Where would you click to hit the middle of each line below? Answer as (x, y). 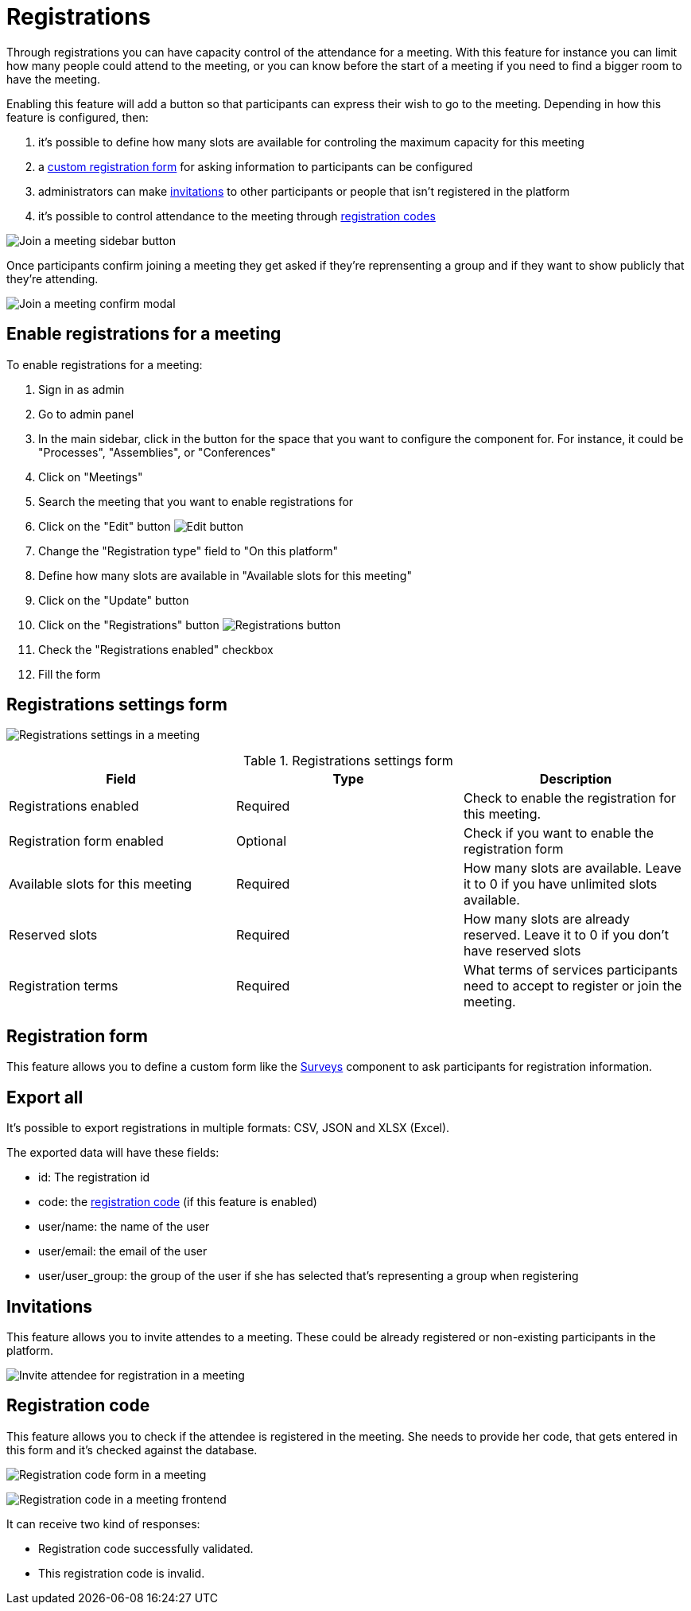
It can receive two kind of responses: (103, 1523)
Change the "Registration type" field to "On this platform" (188, 551)
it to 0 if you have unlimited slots (560, 884)
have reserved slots (522, 951)
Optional (261, 841)
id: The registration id (94, 1177)
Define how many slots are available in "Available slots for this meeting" (225, 575)
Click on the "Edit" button (105, 526)
